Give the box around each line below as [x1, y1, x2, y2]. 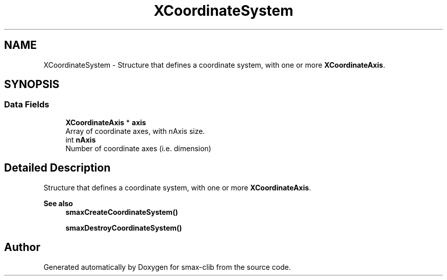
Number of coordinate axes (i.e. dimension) [65, 144, 211, 153]
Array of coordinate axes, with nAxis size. [65, 126, 205, 135]
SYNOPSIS [4, 78, 60, 91]
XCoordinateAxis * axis [65, 118, 146, 127]
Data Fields [4, 99, 49, 110]
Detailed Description [4, 161, 111, 175]
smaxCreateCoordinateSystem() [65, 207, 178, 216]
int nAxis [65, 135, 96, 144]
